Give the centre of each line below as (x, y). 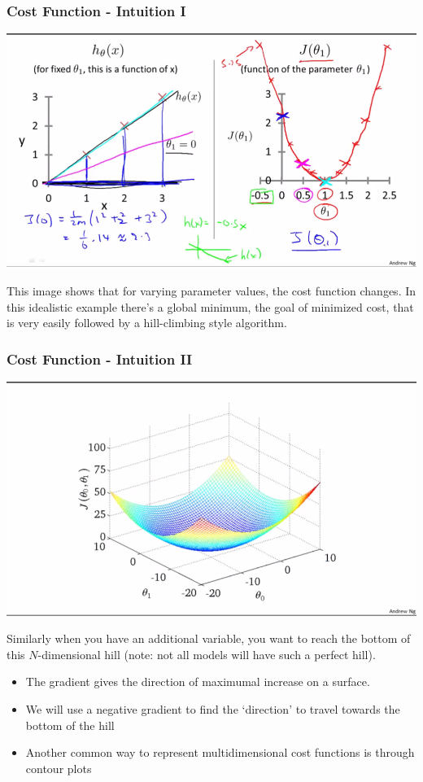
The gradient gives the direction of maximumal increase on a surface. (198, 682)
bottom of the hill (70, 725)
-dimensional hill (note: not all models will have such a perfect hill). (207, 654)
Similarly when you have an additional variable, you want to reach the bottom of (209, 638)
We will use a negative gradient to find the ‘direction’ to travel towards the (213, 709)
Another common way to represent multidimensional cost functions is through (220, 752)
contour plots (59, 768)
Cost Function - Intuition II (100, 358)
